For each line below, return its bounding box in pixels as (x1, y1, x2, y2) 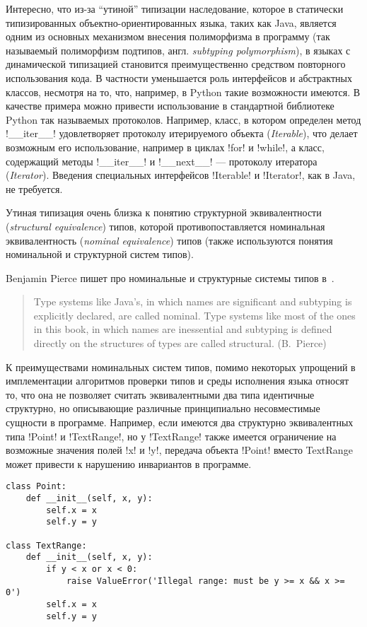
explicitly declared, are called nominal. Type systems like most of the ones (33, 307, 356, 322)
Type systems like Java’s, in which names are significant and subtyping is (33, 294, 352, 309)
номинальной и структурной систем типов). (6, 247, 194, 262)
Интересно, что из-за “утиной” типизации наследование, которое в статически (6, 1, 344, 16)
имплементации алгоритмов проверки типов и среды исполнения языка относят (6, 373, 349, 388)
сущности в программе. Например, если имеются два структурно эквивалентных (6, 415, 354, 430)
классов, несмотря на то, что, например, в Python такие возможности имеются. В (6, 84, 361, 99)
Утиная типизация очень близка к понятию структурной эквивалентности (6, 205, 322, 220)
